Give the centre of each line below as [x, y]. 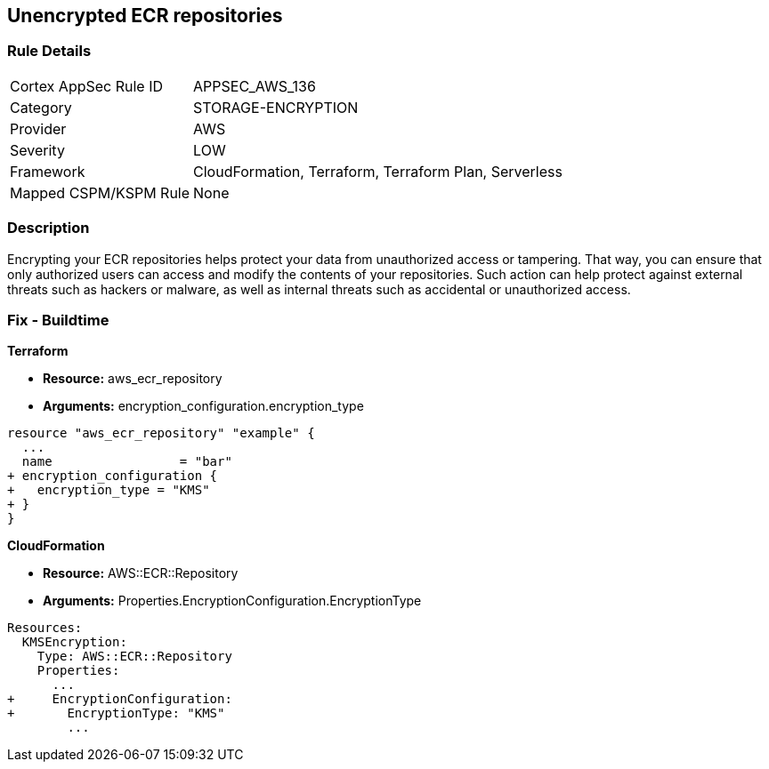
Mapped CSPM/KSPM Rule [100, 192]
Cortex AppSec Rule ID [87, 86]
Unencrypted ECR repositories [145, 16]
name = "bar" [127, 462]
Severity [37, 150]
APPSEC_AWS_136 [255, 86]
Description [49, 228]
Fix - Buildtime [58, 320]
